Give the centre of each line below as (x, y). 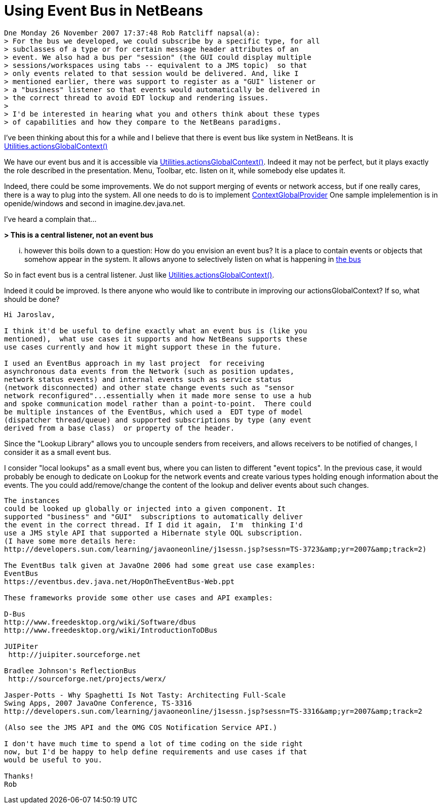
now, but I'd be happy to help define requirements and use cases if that (156, 752)
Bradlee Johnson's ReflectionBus (70, 670)
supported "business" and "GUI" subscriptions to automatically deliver (154, 516)
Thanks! (19, 776)
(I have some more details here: (70, 541)
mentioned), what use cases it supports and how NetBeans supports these (156, 339)
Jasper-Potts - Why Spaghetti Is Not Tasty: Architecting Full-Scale (145, 695)
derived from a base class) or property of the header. (119, 428)
